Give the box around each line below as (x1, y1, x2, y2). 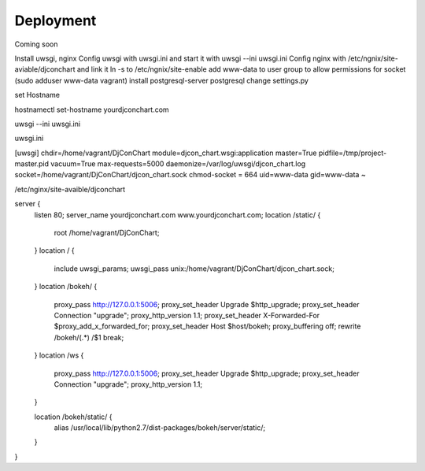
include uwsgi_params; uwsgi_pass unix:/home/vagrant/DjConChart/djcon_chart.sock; (54, 264, 334, 273)
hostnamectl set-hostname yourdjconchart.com (14, 105, 169, 114)
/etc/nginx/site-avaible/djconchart (14, 184, 126, 194)
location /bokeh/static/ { (34, 412, 113, 421)
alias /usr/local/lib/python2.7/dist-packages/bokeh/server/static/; (54, 423, 266, 432)
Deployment (14, 12, 97, 29)
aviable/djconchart (14, 65, 76, 74)
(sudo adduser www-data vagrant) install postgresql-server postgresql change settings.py (14, 76, 309, 85)
